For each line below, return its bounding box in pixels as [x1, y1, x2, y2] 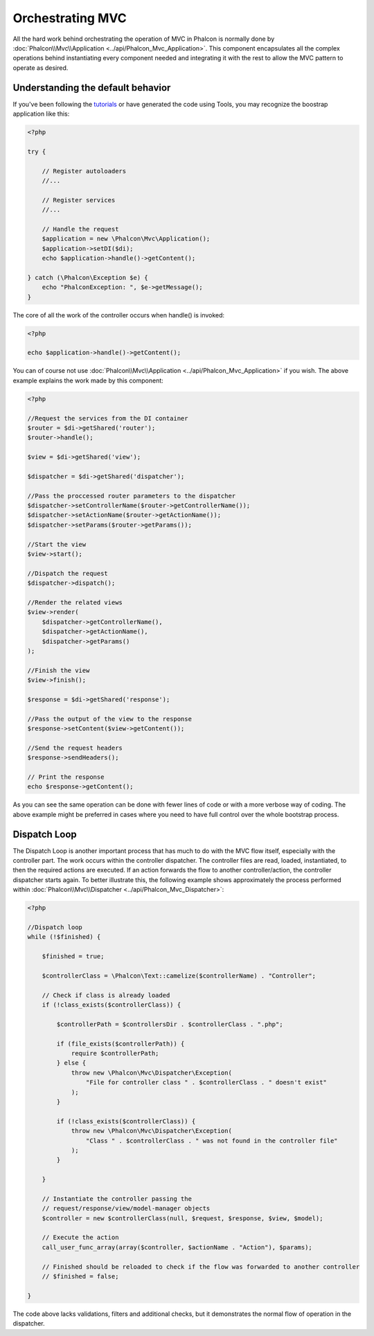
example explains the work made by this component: [12, 376, 164, 385]
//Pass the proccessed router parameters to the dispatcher [27, 492, 236, 500]
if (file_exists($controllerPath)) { [56, 1039, 185, 1048]
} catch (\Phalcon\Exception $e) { [27, 274, 148, 281]
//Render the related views [27, 598, 123, 606]
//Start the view [27, 540, 87, 548]
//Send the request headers [27, 744, 123, 752]
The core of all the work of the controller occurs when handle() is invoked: [12, 310, 225, 319]
